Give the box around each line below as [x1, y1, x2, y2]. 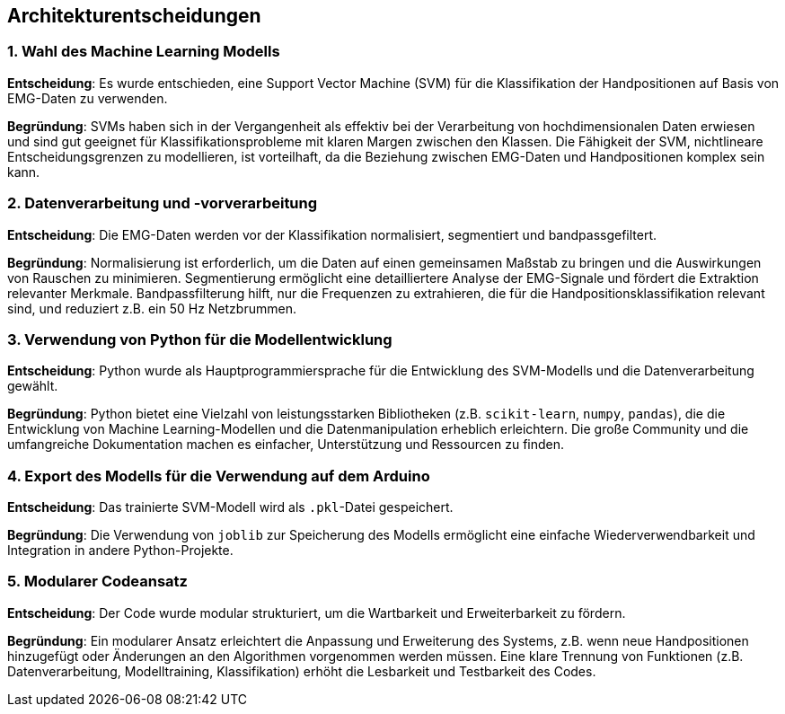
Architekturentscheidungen [7, 4, 261, 27]
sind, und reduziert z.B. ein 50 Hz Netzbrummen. [7, 300, 296, 316]
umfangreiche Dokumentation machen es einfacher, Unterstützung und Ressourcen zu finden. [7, 436, 565, 453]
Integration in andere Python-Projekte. [7, 542, 234, 559]
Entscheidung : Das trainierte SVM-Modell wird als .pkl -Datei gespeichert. [7, 499, 454, 516]
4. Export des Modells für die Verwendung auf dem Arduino [7, 466, 430, 485]
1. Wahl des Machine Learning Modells [7, 42, 280, 61]
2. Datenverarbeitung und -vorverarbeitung [7, 194, 318, 213]
